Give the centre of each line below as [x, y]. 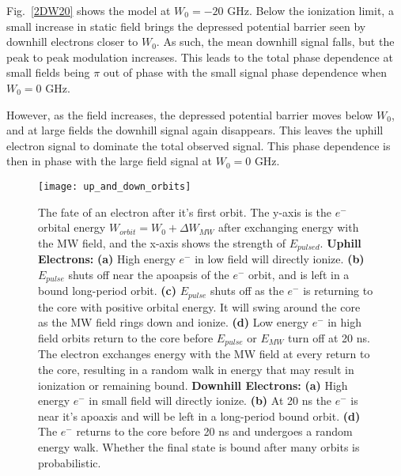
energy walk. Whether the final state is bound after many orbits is [199, 446]
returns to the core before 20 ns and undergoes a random [214, 431]
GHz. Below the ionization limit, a [310, 10]
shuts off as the [247, 291]
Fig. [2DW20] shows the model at [89, 10]
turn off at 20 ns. [329, 337]
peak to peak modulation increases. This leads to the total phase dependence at [200, 57]
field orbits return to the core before [126, 337]
